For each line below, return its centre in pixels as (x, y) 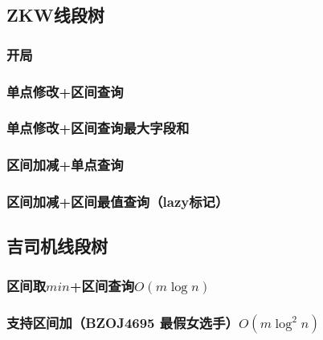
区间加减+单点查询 (65, 165)
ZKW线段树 (55, 15)
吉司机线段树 (57, 246)
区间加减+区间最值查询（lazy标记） (118, 202)
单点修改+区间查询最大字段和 (98, 128)
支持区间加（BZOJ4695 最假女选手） (123, 322)
